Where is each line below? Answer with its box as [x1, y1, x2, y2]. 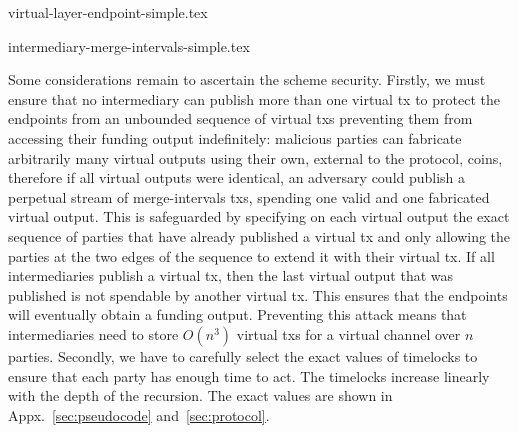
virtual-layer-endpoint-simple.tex [8, 2, 208, 22]
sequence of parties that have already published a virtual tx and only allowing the [8, 225, 511, 246]
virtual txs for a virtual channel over [236, 323, 461, 344]
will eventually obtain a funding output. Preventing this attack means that [8, 304, 467, 325]
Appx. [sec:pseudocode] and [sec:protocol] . [8, 404, 270, 425]
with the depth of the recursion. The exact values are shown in [8, 385, 393, 406]
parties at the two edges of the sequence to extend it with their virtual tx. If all [8, 245, 495, 266]
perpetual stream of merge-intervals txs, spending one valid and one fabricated [8, 186, 490, 207]
